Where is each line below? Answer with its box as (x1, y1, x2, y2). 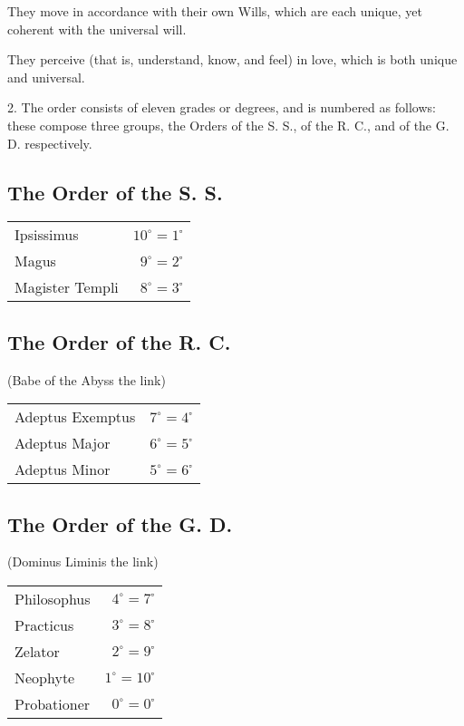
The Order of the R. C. (7, 327, 231, 355)
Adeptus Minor (14, 459, 111, 480)
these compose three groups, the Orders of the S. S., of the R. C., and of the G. (7, 115, 449, 134)
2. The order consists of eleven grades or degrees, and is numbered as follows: (7, 98, 436, 117)
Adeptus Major (14, 432, 111, 454)
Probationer (14, 692, 91, 714)
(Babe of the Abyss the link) (7, 370, 166, 389)
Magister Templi (14, 276, 119, 298)
